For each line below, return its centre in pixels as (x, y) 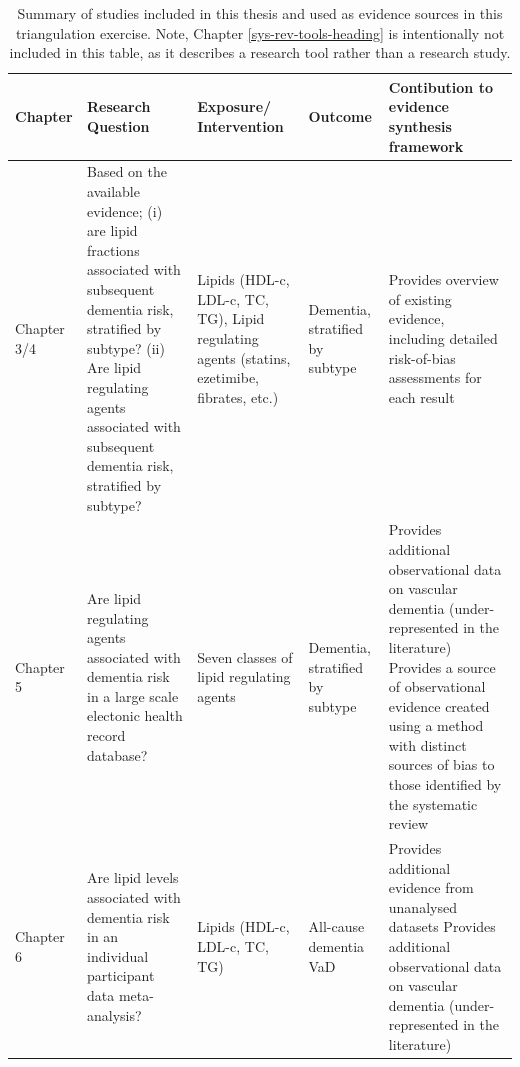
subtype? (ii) (126, 347)
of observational (437, 686)
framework (426, 145)
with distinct (427, 744)
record (106, 735)
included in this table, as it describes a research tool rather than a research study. (260, 52)
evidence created (439, 705)
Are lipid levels (133, 877)
